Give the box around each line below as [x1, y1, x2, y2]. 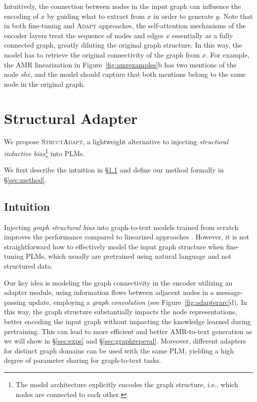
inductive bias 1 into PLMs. [4, 147, 85, 158]
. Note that [219, 10, 253, 21]
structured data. [4, 261, 53, 271]
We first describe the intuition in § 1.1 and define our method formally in [4, 165, 224, 175]
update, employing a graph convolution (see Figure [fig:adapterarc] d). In [28, 296, 247, 307]
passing [4, 296, 26, 307]
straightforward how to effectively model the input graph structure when [4, 241, 224, 251]
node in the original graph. [4, 78, 85, 89]
